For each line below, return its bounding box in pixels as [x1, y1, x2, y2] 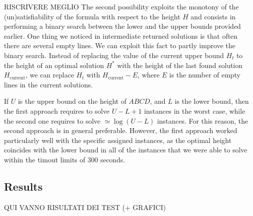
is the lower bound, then [175, 96, 249, 106]
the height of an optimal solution [4, 60, 104, 70]
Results [4, 178, 43, 194]
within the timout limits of [4, 154, 85, 164]
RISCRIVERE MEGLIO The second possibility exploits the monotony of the [4, 1, 239, 11]
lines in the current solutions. [4, 79, 93, 89]
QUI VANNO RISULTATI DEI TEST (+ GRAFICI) [4, 202, 166, 212]
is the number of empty [169, 70, 241, 80]
